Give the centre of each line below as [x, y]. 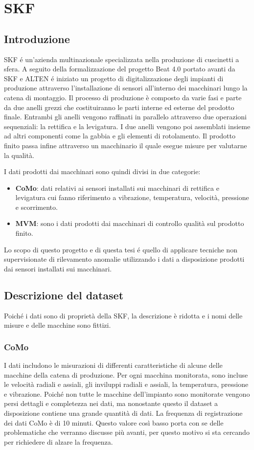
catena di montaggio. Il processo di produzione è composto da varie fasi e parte [123, 97]
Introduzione [37, 38]
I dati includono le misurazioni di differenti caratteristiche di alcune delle [113, 365]
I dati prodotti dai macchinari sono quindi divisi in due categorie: [102, 171]
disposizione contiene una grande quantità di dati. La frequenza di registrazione [123, 413]
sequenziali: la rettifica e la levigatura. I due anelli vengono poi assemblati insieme [127, 126]
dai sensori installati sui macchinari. [58, 268]
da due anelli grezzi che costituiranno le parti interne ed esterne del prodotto [119, 107]
